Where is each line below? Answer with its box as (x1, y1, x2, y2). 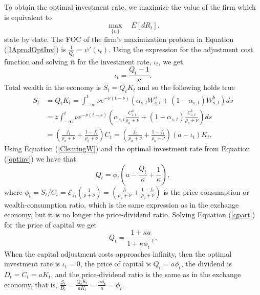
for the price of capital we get (4, 219, 97, 230)
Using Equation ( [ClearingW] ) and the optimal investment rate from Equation (4, 143, 250, 154)
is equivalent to (4, 11, 52, 22)
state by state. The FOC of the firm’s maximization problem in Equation (4, 34, 234, 44)
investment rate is (4, 258, 60, 269)
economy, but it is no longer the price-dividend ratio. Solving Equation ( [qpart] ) (4, 209, 255, 220)
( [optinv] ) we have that (4, 153, 76, 164)
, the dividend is (181, 258, 232, 269)
